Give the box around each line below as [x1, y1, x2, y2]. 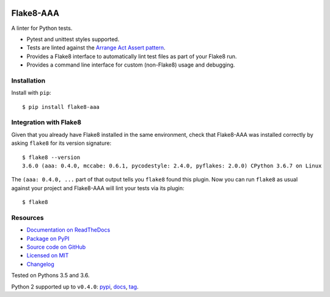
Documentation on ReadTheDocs [26, 226, 111, 233]
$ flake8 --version [22, 153, 81, 161]
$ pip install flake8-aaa [22, 103, 100, 110]
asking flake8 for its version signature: [11, 139, 112, 147]
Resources [11, 213, 44, 222]
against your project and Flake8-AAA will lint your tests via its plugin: [11, 184, 185, 192]
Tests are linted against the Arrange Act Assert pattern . [26, 44, 166, 51]
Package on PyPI [26, 235, 70, 242]
